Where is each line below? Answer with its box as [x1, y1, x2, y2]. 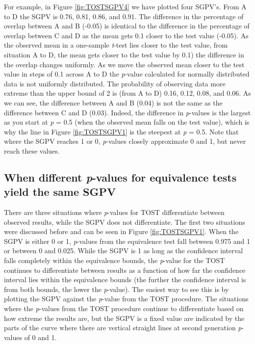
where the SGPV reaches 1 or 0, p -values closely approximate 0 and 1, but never [4, 136, 246, 146]
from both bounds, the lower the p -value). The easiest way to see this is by [4, 284, 229, 294]
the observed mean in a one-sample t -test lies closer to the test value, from [4, 40, 228, 50]
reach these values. [4, 145, 60, 156]
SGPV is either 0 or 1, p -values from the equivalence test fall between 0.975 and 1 [4, 236, 251, 246]
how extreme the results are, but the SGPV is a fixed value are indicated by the [4, 313, 245, 323]
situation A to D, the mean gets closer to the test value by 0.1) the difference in [4, 49, 244, 59]
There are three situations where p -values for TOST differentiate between [4, 207, 225, 217]
